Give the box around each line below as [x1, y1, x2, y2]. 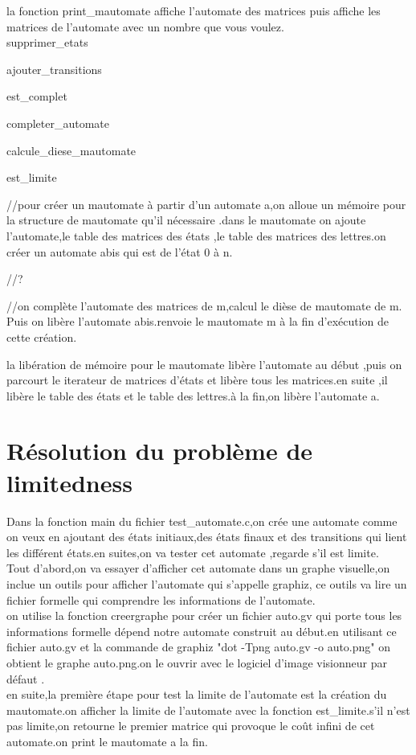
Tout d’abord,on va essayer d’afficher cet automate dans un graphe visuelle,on [6, 560, 390, 577]
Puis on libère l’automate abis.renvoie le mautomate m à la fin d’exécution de [6, 313, 389, 330]
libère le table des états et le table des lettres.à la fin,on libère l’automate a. [6, 387, 380, 404]
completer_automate [6, 114, 109, 131]
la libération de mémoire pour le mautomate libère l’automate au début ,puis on [6, 355, 402, 372]
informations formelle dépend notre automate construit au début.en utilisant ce [6, 622, 397, 639]
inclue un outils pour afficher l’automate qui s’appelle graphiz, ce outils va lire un [6, 575, 407, 592]
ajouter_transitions [6, 60, 102, 77]
